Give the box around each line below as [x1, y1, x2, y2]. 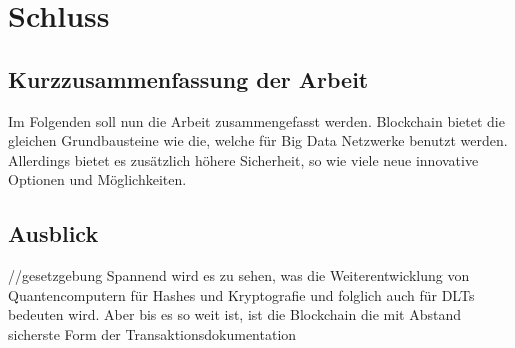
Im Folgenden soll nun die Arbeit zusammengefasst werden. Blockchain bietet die [8, 110, 505, 131]
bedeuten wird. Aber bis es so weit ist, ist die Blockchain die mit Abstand [8, 304, 461, 325]
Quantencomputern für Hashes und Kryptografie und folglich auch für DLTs [8, 284, 475, 305]
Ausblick [8, 218, 99, 249]
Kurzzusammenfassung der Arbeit [8, 63, 369, 94]
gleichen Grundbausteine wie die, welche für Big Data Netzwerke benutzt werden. [8, 130, 508, 151]
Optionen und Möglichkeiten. [8, 169, 187, 190]
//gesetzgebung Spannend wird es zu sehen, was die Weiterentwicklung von [8, 265, 470, 286]
